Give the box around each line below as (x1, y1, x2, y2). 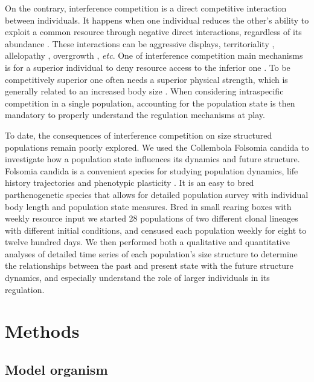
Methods (5, 318, 80, 343)
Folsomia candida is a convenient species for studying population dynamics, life (5, 164, 298, 177)
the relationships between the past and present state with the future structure (5, 259, 293, 272)
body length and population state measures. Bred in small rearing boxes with (5, 200, 292, 212)
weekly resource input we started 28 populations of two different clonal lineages (5, 212, 298, 225)
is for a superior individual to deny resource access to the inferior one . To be (5, 61, 290, 73)
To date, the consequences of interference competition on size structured (5, 128, 272, 141)
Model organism (5, 360, 108, 379)
